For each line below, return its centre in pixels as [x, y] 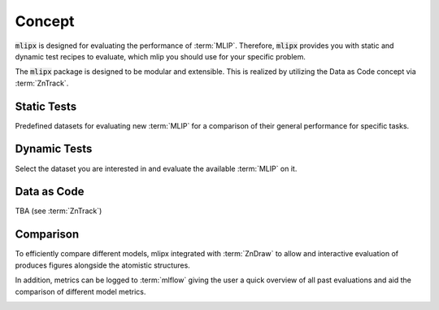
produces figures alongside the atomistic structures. [102, 265]
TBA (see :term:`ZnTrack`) [59, 211]
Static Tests [46, 106]
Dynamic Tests [54, 149]
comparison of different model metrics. [80, 291]
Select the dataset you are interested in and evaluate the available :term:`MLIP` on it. [156, 168]
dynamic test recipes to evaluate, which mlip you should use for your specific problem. [161, 56]
